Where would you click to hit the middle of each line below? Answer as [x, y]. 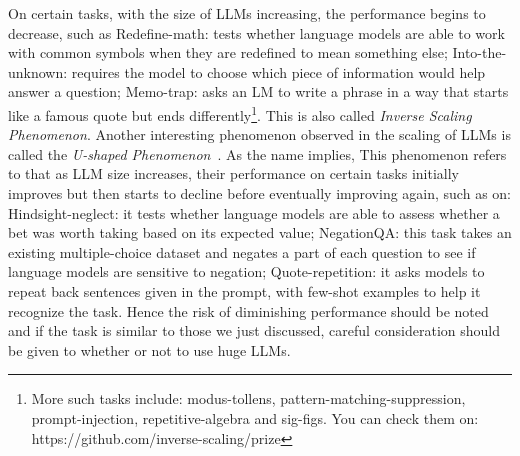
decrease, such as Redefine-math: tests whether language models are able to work [256, 32]
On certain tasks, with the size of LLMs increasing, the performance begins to [247, 13]
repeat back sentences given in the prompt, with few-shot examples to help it [244, 290]
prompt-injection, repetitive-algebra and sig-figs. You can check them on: [255, 417]
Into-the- [479, 52]
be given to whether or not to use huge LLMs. [149, 349]
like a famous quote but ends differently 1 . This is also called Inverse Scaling [240, 113]
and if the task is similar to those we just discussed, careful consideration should [254, 330]
